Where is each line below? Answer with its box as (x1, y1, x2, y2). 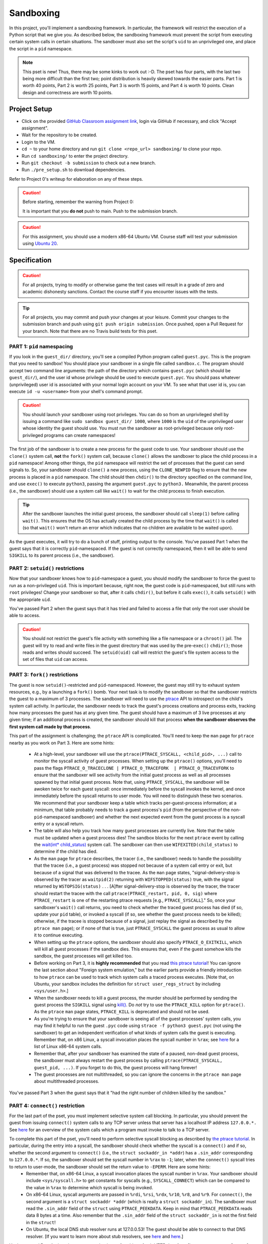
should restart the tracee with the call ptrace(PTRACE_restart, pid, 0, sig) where (34, 890, 217, 896)
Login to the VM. (21, 139, 56, 145)
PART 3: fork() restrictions (9, 671, 78, 678)
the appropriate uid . (9, 596, 52, 602)
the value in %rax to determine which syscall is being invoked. (26, 1184, 153, 1190)
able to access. (9, 613, 41, 619)
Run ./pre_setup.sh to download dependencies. (21, 167, 126, 173)
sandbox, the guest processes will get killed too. (34, 953, 133, 959)
